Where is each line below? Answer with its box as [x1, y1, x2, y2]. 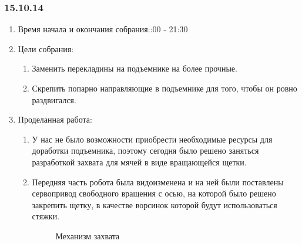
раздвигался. [32, 93, 76, 106]
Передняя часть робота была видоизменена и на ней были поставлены [32, 175, 284, 188]
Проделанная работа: [18, 113, 92, 126]
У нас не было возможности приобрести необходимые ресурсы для [32, 133, 273, 145]
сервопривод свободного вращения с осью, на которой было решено [32, 187, 276, 199]
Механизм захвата [55, 229, 120, 242]
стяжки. [32, 210, 60, 222]
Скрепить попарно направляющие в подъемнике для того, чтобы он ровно [32, 82, 297, 94]
